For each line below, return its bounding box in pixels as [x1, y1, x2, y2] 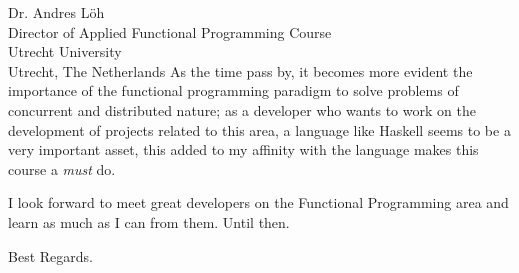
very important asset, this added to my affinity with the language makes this [8, 139, 479, 160]
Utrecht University [8, 41, 122, 62]
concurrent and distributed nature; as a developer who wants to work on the [8, 99, 476, 120]
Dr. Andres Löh [8, 2, 105, 22]
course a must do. [8, 158, 116, 179]
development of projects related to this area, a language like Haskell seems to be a [8, 119, 511, 140]
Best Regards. [8, 245, 93, 266]
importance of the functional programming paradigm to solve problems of [8, 80, 459, 101]
